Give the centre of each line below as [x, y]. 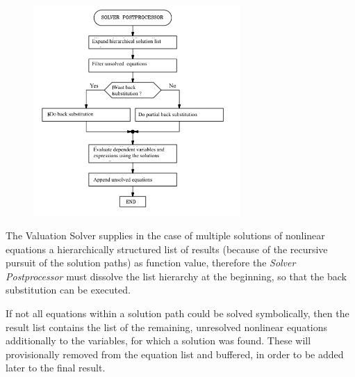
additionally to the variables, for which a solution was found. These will [158, 340]
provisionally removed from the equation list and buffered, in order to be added [175, 354]
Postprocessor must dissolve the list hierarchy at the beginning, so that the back [176, 276]
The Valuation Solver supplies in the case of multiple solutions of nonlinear [165, 235]
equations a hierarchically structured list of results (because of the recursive [167, 249]
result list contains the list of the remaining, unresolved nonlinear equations [167, 327]
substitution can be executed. [68, 290]
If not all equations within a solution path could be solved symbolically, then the [177, 313]
